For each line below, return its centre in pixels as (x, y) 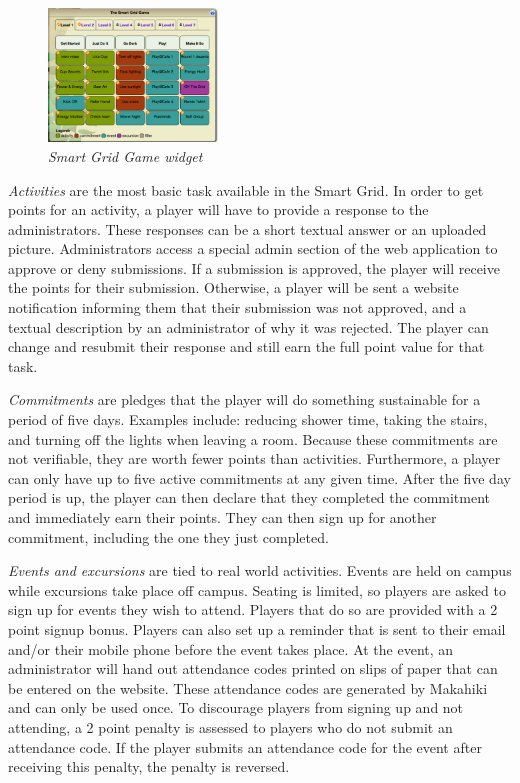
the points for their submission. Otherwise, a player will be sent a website (233, 287)
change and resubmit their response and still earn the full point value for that (246, 346)
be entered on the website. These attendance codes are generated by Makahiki (248, 687)
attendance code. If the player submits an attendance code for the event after (245, 746)
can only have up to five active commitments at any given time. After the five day (259, 477)
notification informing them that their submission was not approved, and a (237, 307)
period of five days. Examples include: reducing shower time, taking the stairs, (248, 419)
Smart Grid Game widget (125, 155)
